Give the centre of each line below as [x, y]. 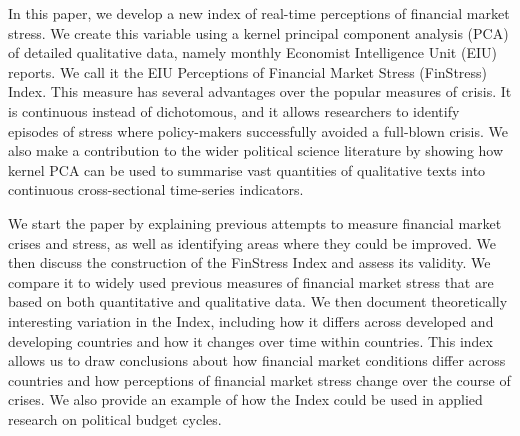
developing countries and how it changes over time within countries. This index [250, 340]
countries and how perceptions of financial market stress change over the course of [259, 379]
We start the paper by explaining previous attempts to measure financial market [255, 222]
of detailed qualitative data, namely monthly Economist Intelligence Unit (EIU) [252, 52]
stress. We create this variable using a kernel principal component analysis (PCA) [258, 32]
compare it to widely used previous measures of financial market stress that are [251, 281]
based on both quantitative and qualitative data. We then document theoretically [258, 301]
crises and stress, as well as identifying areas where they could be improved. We [252, 242]
